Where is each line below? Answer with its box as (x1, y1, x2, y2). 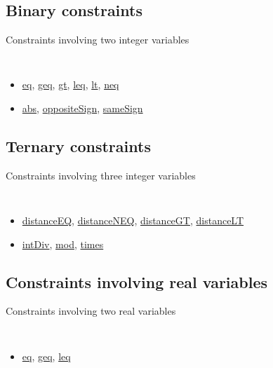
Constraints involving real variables (6, 271, 268, 292)
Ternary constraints (6, 135, 151, 157)
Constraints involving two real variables (6, 304, 176, 318)
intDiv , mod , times (22, 236, 104, 251)
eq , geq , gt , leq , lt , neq (22, 77, 119, 92)
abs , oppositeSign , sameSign (22, 101, 143, 116)
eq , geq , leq (22, 348, 71, 363)
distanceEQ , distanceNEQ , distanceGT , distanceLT (22, 213, 244, 228)
